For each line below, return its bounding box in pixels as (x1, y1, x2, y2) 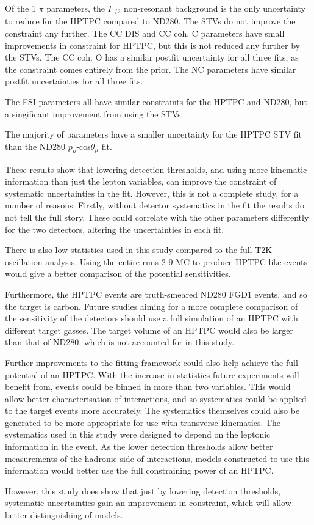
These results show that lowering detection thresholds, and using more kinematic (5, 163, 307, 175)
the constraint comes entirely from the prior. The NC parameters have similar (5, 62, 296, 75)
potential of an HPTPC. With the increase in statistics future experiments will (5, 368, 299, 381)
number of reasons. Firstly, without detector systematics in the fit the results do (5, 199, 304, 211)
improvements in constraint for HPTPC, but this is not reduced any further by (5, 39, 300, 51)
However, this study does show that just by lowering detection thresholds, (5, 484, 281, 497)
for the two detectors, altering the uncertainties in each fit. (5, 222, 224, 235)
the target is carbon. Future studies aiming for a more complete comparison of (5, 299, 298, 312)
